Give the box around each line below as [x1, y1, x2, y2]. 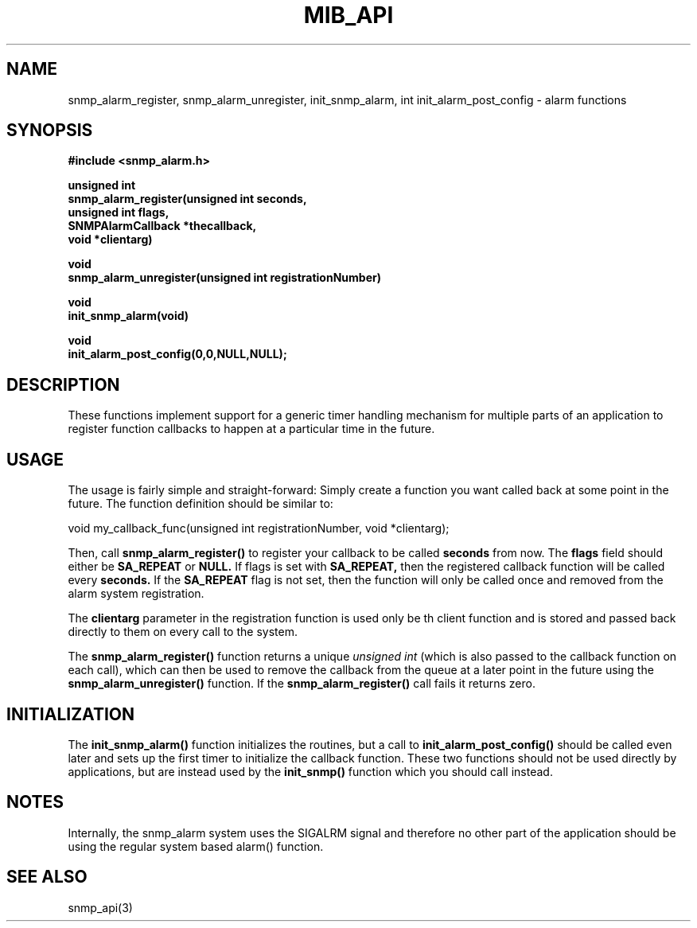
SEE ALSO [6, 867, 88, 887]
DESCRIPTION [6, 374, 120, 395]
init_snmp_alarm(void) [68, 309, 189, 323]
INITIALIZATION [6, 704, 135, 724]
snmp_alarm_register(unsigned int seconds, [68, 192, 307, 206]
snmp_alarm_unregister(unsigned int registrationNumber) [68, 271, 381, 285]
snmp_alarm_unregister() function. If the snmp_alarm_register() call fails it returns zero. [68, 677, 535, 691]
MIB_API [303, 2, 394, 29]
